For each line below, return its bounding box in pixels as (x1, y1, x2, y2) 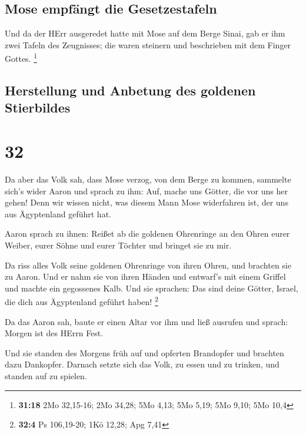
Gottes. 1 (5, 51, 38, 65)
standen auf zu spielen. (5, 369, 87, 382)
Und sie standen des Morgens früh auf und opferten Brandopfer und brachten (5, 346, 284, 359)
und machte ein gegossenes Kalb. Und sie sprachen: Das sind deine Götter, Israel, (5, 281, 298, 294)
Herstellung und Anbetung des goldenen (5, 81, 256, 100)
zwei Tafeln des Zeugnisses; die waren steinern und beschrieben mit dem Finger (5, 38, 291, 51)
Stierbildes (5, 98, 71, 117)
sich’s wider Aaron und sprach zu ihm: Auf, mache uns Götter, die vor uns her (5, 184, 288, 197)
